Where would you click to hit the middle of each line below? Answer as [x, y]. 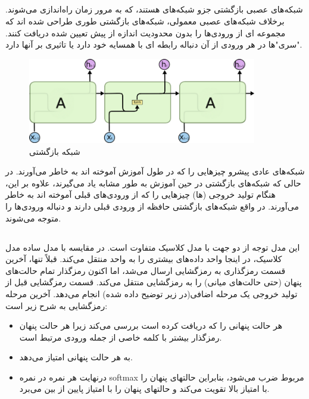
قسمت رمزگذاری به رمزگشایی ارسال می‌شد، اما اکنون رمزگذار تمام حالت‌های [146, 270]
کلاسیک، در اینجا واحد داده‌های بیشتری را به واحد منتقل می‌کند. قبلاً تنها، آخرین [144, 259]
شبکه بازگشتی [55, 151]
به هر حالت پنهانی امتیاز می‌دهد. [76, 357]
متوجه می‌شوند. [33, 218]
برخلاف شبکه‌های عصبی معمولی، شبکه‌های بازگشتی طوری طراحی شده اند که [145, 21]
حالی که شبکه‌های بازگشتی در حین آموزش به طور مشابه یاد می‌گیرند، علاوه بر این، [153, 183]
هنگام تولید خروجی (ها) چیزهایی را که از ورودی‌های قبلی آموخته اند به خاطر [141, 194]
